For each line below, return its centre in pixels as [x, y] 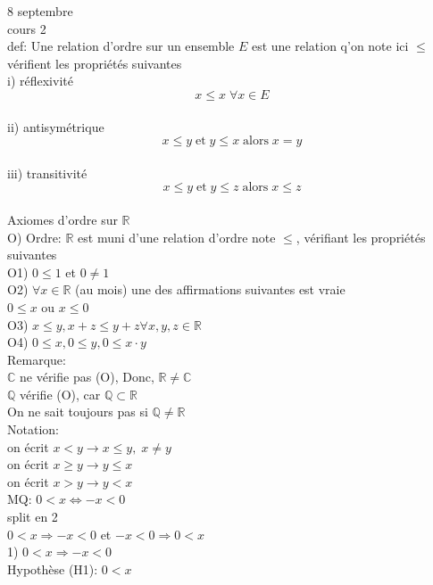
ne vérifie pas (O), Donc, [87, 377]
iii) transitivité [47, 173]
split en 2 [33, 517]
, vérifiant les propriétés [361, 237]
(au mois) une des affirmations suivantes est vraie [210, 289]
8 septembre [40, 11]
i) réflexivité [40, 81]
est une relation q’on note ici [330, 46]
